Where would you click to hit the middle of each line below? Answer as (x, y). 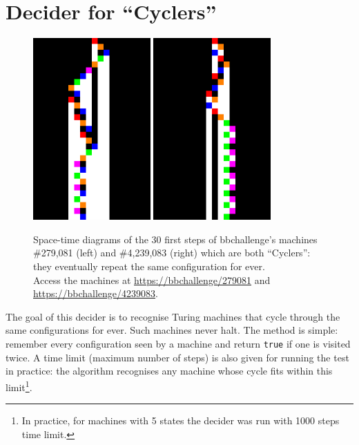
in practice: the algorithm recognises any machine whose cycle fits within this (169, 371)
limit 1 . (19, 386)
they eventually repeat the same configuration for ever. (149, 266)
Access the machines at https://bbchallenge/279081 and (152, 280)
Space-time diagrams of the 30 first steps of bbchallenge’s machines (175, 239)
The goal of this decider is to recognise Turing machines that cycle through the (173, 316)
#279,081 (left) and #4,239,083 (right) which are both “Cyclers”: (172, 253)
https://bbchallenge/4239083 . (96, 293)
